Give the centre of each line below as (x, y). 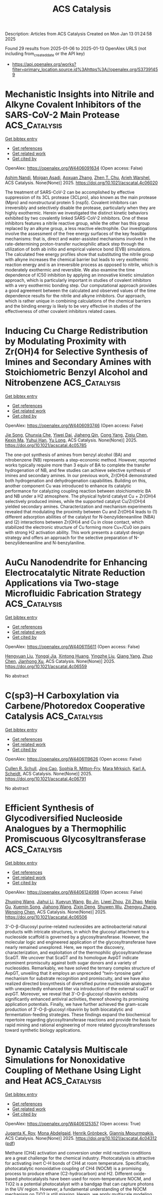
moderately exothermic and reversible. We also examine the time (70, 270)
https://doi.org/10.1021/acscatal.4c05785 (46, 445)
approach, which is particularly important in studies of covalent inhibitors (78, 280)
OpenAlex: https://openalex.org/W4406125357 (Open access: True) (73, 1123)
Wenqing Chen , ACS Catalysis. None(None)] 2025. (56, 912)
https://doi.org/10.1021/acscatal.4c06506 (46, 917)
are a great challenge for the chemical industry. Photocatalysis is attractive (80, 1158)
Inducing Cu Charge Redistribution (77, 331)
